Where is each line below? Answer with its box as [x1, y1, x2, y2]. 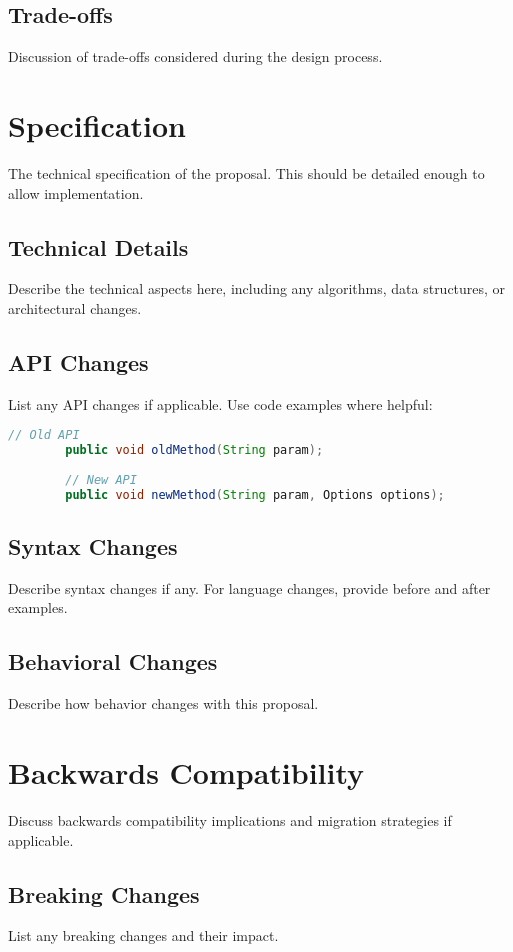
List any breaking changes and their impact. [8, 925, 279, 946]
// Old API [8, 428, 80, 443]
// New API [65, 472, 137, 487]
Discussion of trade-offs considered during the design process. [8, 46, 383, 67]
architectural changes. [8, 297, 142, 318]
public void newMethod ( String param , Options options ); [65, 487, 445, 502]
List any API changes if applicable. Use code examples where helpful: [8, 393, 433, 414]
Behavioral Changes [8, 646, 218, 677]
